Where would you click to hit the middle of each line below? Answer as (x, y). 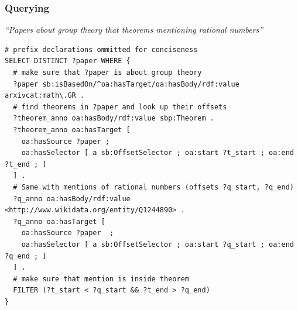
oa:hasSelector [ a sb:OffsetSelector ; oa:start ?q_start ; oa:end (157, 244)
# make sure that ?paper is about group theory (107, 73)
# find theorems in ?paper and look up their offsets (120, 107)
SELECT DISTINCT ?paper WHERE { (68, 61)
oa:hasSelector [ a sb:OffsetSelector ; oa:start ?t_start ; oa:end (157, 153)
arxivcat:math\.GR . (45, 96)
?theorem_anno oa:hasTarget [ (72, 130)
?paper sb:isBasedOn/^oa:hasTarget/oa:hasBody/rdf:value (126, 84)
